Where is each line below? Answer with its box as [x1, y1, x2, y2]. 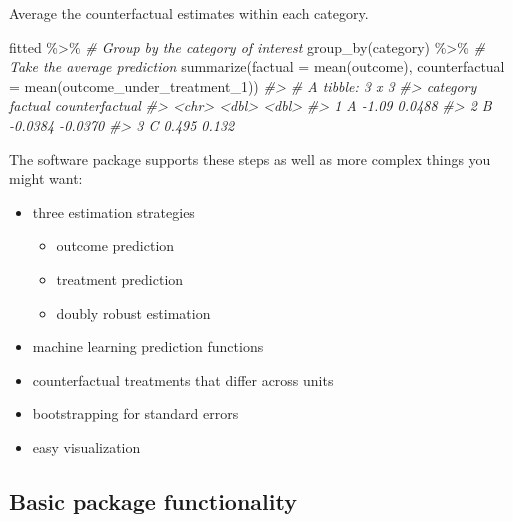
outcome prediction [56, 235, 175, 256]
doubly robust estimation [56, 302, 211, 323]
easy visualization [32, 436, 141, 457]
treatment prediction [56, 268, 184, 289]
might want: [9, 168, 83, 189]
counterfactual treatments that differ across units [32, 369, 334, 390]
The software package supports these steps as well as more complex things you [9, 148, 491, 169]
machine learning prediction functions [32, 336, 264, 357]
